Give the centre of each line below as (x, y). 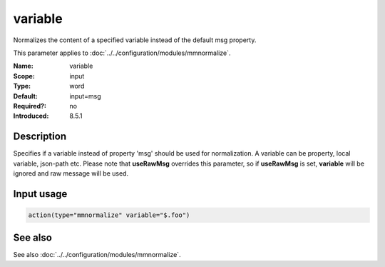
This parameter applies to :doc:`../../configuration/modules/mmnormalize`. (122, 53)
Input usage (40, 194)
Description (40, 137)
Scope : (24, 76)
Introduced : (31, 116)
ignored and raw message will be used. (71, 173)
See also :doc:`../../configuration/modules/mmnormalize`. (97, 255)
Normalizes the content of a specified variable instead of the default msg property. (135, 40)
